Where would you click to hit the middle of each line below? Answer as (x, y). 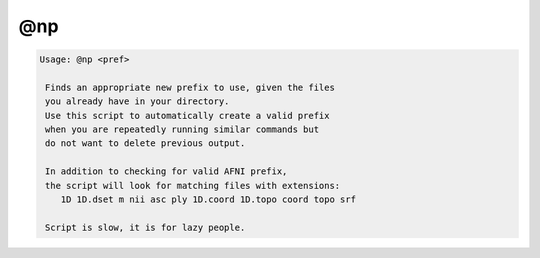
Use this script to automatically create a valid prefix (187, 115)
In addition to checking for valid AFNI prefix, (166, 171)
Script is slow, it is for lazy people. (145, 227)
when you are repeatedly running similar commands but (182, 129)
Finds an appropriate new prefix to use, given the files (190, 87)
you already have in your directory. (137, 101)
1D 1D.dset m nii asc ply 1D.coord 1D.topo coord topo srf (208, 199)
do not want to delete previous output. (145, 143)
